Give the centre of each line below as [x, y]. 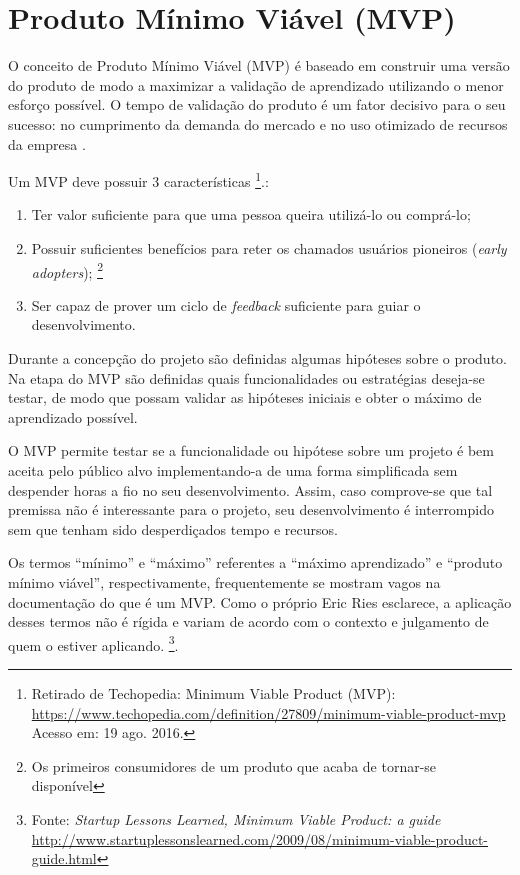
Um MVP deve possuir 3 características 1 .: [138, 179]
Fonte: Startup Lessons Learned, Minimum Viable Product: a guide [236, 818]
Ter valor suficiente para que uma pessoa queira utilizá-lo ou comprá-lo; [251, 214]
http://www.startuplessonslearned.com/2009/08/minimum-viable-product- [260, 838]
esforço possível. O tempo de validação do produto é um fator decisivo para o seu [257, 104]
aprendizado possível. [73, 416]
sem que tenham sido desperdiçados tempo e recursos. [173, 528]
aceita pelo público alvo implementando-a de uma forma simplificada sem [233, 469]
